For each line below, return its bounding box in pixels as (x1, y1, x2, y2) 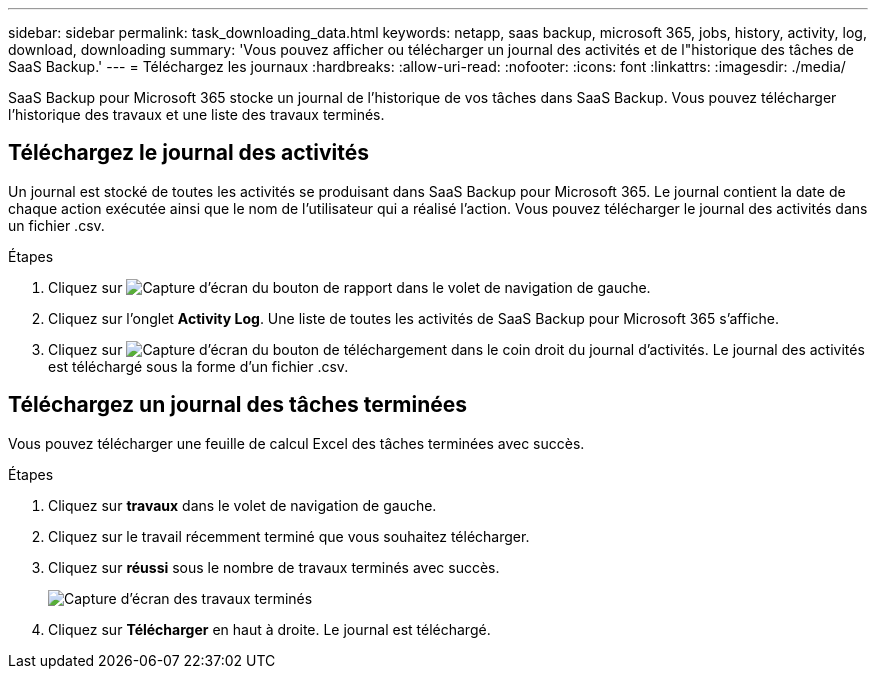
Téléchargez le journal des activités (8, 140, 370, 166)
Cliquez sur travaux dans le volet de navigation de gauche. (48, 496, 437, 514)
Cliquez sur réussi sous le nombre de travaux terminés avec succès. (48, 558, 500, 576)
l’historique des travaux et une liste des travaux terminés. (8, 106, 385, 123)
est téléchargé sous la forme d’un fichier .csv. (48, 357, 349, 375)
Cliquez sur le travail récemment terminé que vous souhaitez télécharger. (48, 527, 530, 545)
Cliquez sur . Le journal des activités (48, 340, 865, 358)
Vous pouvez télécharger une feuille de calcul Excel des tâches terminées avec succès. (8, 434, 585, 452)
